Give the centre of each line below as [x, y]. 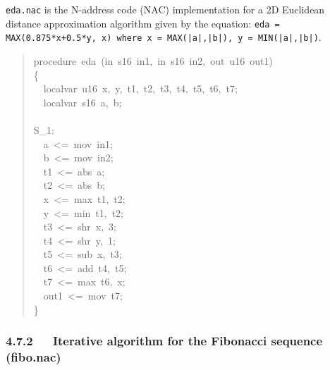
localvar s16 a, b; [82, 102]
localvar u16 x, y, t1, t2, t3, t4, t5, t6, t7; [140, 88]
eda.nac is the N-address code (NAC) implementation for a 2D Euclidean [165, 9]
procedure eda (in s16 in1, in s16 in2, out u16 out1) [153, 60]
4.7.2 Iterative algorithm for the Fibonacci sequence [164, 341]
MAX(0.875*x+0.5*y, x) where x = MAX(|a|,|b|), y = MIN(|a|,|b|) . [164, 37]
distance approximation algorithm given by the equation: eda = [143, 23]
